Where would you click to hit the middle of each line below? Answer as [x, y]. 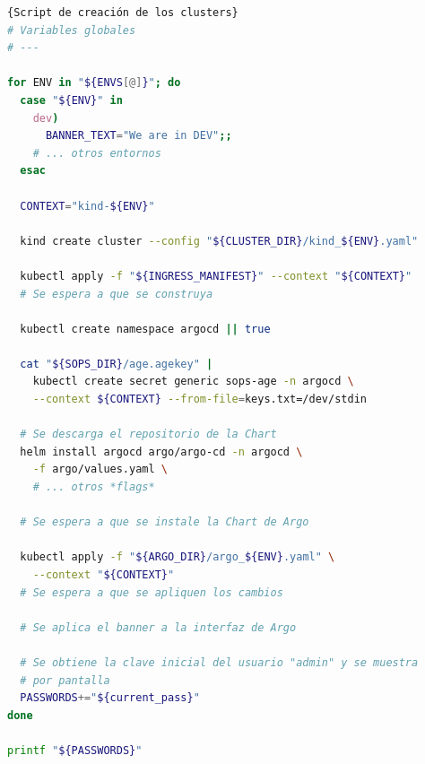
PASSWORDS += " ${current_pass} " [110, 698]
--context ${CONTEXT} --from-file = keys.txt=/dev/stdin [199, 399]
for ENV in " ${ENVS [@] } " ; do [94, 83]
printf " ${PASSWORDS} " [75, 750]
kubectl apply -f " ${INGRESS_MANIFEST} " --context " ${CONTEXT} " [216, 276]
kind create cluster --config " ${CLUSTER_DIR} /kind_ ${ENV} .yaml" [219, 241]
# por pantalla [65, 680]
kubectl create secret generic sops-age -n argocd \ [193, 382]
